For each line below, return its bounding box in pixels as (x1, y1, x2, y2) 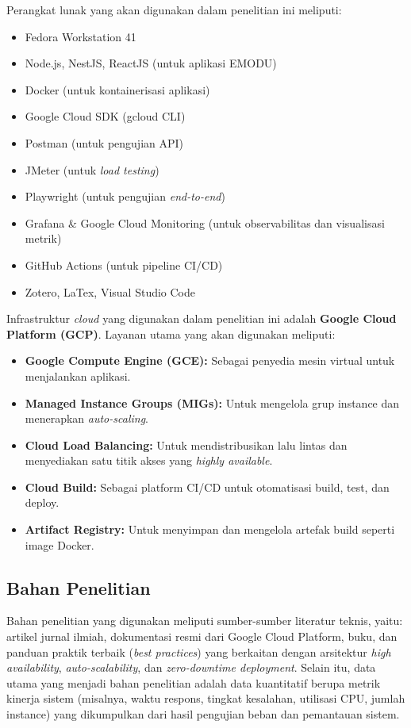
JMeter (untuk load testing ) (25, 161, 159, 178)
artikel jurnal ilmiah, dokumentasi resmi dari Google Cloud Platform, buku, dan (6, 628, 398, 645)
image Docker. (25, 536, 94, 553)
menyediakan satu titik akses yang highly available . (25, 452, 273, 469)
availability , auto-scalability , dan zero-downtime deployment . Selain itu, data (6, 659, 376, 676)
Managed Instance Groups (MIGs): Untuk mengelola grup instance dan (25, 394, 400, 411)
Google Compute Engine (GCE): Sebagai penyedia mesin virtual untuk (25, 352, 395, 369)
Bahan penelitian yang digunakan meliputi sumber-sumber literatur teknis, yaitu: (6, 612, 403, 629)
